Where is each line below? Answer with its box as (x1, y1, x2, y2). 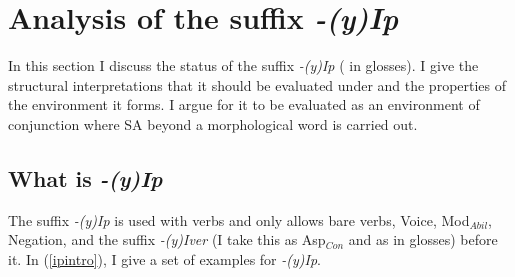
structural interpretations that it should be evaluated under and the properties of (8, 74, 507, 95)
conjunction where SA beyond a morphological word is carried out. (8, 113, 418, 134)
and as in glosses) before (348, 229, 498, 250)
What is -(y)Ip (8, 162, 163, 193)
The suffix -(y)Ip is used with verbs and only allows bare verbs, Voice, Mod (8, 209, 470, 230)
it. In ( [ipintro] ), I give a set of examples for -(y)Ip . (8, 248, 321, 269)
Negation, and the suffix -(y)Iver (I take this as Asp (8, 229, 326, 250)
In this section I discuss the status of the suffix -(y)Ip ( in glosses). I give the (8, 55, 479, 76)
